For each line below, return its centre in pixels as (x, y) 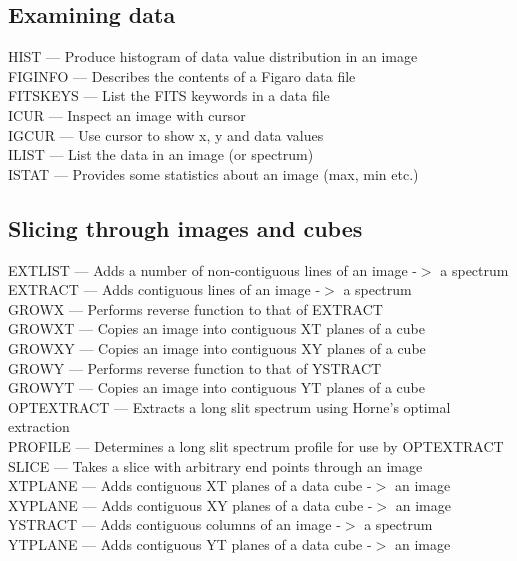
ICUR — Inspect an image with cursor (127, 114)
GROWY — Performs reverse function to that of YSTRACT (195, 367)
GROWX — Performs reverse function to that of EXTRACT (195, 308)
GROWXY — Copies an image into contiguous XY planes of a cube (217, 347)
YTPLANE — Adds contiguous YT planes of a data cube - (190, 543)
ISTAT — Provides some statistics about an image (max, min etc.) (213, 173)
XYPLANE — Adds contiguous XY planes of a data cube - (190, 504)
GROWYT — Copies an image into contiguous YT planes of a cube (216, 387)
